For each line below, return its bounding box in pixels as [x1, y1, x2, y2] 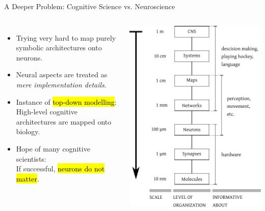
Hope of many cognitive [16, 143, 90, 154]
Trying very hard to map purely [16, 32, 116, 43]
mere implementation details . [16, 79, 107, 89]
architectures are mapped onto [16, 116, 112, 127]
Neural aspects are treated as [16, 69, 108, 80]
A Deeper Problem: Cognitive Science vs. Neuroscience [4, 1, 175, 11]
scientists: [16, 153, 46, 164]
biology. [16, 126, 40, 137]
